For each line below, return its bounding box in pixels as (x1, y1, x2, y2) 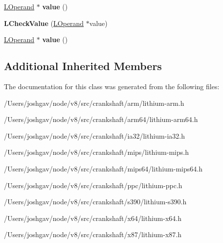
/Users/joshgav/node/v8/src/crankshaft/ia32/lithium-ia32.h (4, 130, 185, 141)
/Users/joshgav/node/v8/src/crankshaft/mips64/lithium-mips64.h (4, 163, 202, 173)
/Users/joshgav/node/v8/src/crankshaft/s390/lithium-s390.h (4, 196, 187, 207)
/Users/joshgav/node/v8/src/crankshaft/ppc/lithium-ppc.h (4, 180, 182, 190)
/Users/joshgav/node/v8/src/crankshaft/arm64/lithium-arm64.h (4, 114, 198, 124)
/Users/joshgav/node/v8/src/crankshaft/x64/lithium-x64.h (4, 213, 181, 223)
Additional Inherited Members (4, 58, 162, 73)
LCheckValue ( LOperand (4, 18, 84, 28)
